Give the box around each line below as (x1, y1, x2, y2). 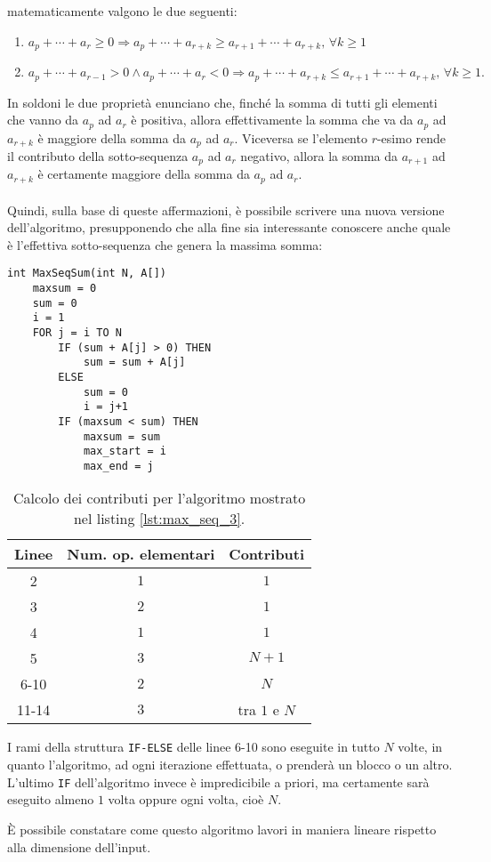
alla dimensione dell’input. (7, 837, 151, 856)
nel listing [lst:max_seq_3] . (73, 508, 245, 529)
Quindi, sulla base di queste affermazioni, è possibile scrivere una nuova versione (7, 200, 445, 219)
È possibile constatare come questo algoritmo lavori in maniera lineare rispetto (7, 819, 437, 838)
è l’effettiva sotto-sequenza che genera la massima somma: (7, 235, 323, 254)
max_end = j (83, 459, 154, 472)
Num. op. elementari (67, 544, 215, 565)
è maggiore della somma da (37, 128, 186, 147)
